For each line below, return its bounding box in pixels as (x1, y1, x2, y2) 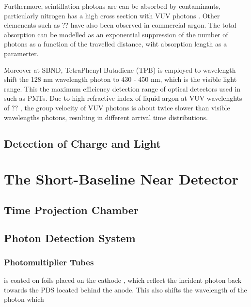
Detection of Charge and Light (4, 136, 161, 151)
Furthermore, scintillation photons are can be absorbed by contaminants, (4, 1, 220, 11)
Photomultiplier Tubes (4, 256, 94, 268)
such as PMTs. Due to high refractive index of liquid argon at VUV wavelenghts (4, 93, 242, 103)
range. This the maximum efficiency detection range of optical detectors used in (4, 83, 240, 93)
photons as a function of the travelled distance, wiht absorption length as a (4, 39, 227, 49)
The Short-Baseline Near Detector (4, 169, 238, 189)
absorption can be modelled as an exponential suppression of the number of (4, 29, 228, 39)
